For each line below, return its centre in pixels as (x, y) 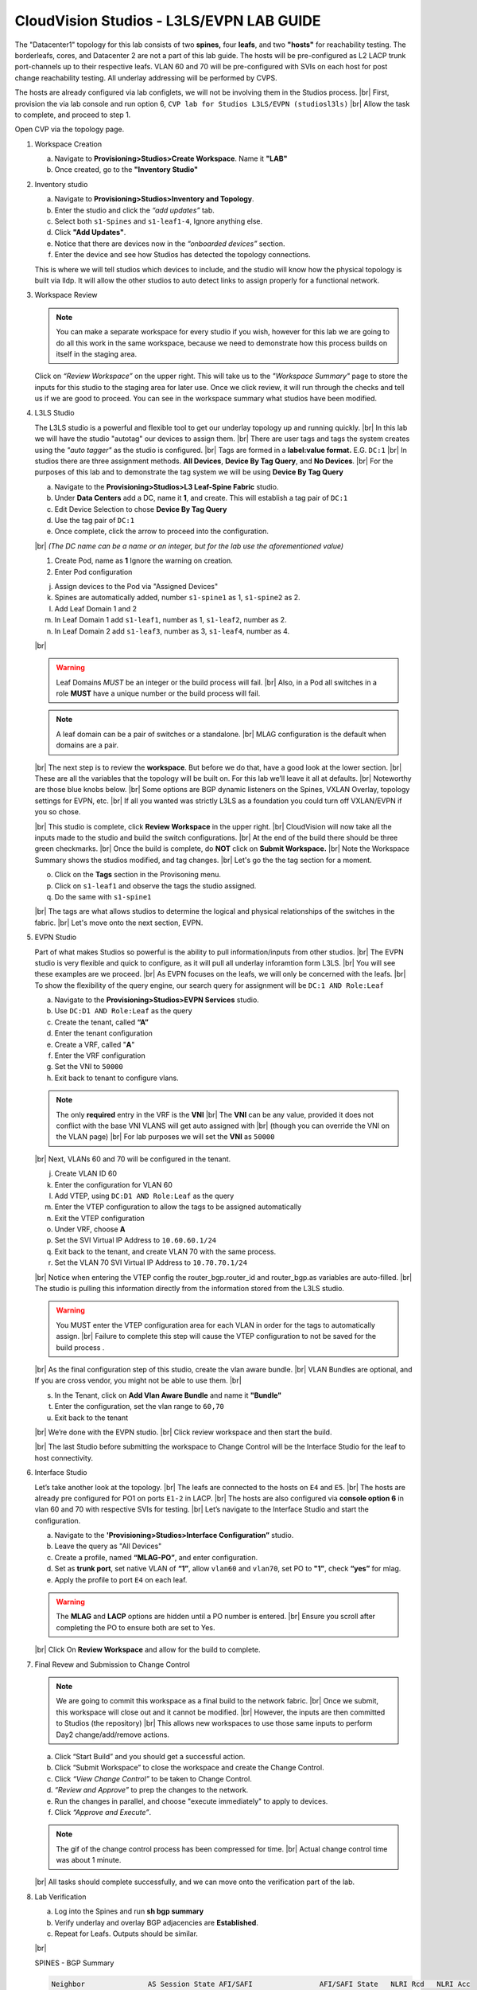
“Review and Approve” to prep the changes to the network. (151, 1790)
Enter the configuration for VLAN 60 (113, 1184)
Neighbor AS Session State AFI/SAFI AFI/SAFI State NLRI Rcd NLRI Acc (261, 1984)
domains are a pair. (87, 745)
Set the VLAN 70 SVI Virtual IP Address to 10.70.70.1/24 (151, 1262)
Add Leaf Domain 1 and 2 (95, 608)
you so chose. (58, 812)
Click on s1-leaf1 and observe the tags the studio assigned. (155, 886)
